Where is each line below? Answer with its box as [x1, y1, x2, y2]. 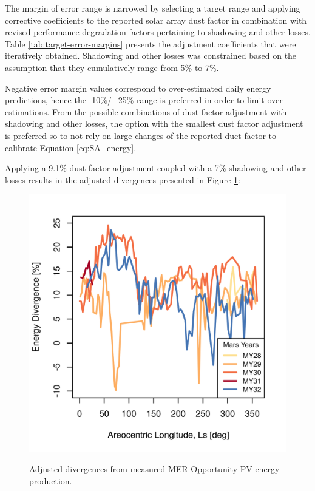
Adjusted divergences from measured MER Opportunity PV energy [29, 462, 280, 475]
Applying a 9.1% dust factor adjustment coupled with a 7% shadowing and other [5, 161, 307, 174]
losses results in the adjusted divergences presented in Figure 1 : [5, 173, 240, 186]
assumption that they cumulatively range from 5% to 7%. [5, 61, 219, 73]
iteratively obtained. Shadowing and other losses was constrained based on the [5, 49, 297, 62]
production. [29, 474, 72, 487]
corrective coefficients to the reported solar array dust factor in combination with [5, 13, 307, 26]
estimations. [5, 105, 50, 118]
